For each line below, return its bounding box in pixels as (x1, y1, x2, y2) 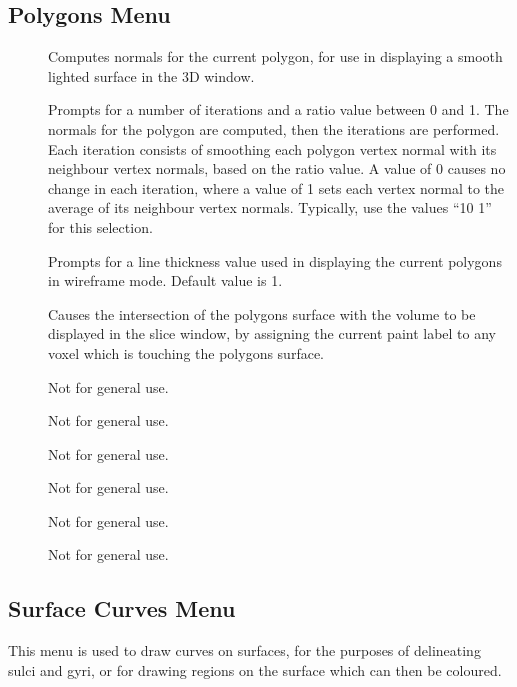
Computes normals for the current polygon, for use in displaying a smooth (48, 46, 503, 67)
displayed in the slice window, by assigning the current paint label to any (48, 323, 497, 344)
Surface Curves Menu (8, 593, 236, 624)
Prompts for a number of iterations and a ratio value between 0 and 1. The (48, 99, 509, 120)
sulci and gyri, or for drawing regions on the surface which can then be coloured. (8, 659, 502, 680)
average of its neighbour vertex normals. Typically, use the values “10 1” (48, 197, 492, 218)
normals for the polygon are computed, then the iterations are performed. (48, 118, 500, 139)
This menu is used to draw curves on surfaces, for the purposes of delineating (8, 640, 481, 661)
